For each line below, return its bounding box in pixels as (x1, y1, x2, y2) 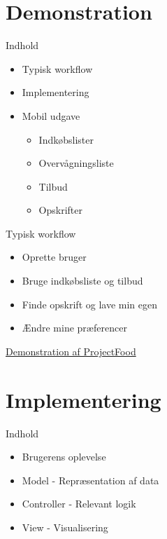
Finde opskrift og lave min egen (22, 296, 157, 311)
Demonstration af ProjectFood (6, 343, 136, 358)
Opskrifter (38, 203, 82, 217)
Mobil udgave (22, 108, 80, 123)
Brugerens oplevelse (22, 449, 106, 464)
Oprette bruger (22, 250, 87, 264)
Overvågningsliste (38, 156, 114, 170)
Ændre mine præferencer (22, 320, 127, 335)
